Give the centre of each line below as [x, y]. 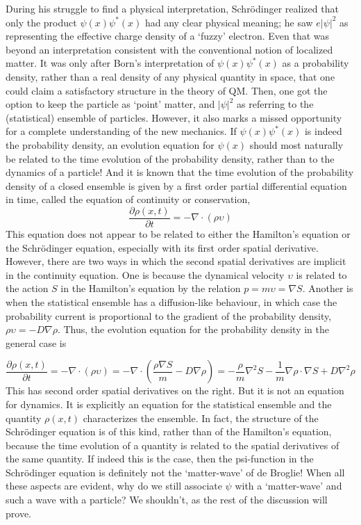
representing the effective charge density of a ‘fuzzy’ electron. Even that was [168, 36]
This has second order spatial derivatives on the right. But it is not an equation [175, 390]
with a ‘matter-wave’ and [288, 486]
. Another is [328, 288]
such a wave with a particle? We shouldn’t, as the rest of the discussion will [167, 500]
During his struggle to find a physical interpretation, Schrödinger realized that [172, 8]
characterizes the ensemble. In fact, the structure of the [201, 418]
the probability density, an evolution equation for [110, 144]
